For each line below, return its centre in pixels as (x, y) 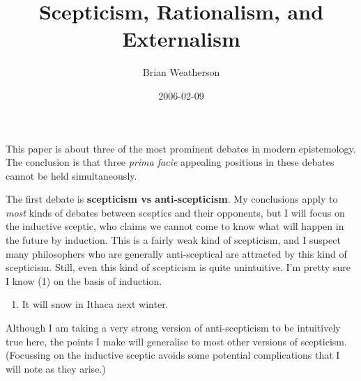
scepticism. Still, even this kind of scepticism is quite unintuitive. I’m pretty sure (178, 267)
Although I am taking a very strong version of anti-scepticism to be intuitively (173, 328)
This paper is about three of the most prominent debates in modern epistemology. (181, 148)
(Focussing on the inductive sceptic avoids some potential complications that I (173, 355)
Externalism (181, 39)
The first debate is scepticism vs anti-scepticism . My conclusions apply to (172, 199)
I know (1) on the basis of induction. (84, 280)
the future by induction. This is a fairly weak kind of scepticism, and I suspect (173, 240)
